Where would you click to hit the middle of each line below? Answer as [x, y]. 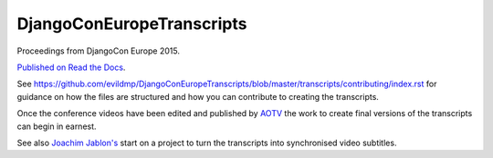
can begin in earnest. [57, 126]
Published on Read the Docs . [71, 67]
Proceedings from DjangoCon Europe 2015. [98, 51]
